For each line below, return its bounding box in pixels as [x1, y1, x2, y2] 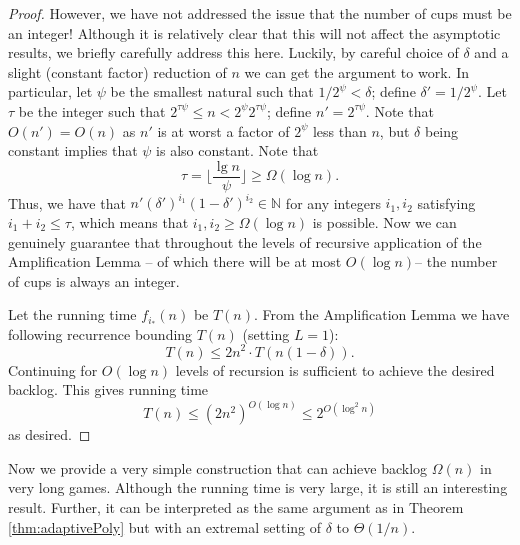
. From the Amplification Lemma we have [254, 304, 510, 325]
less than [312, 120, 367, 141]
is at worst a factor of [157, 120, 290, 141]
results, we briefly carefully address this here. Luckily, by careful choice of [8, 42, 459, 63]
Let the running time [8, 304, 137, 325]
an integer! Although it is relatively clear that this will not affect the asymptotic [8, 22, 501, 43]
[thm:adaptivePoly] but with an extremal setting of [8, 516, 322, 537]
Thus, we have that [8, 192, 126, 213]
